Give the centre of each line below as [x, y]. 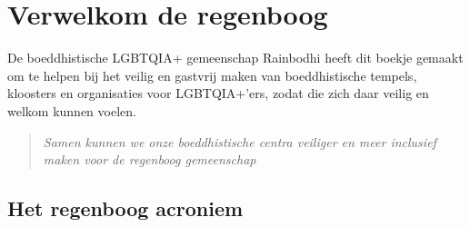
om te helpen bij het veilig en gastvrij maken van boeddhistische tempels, [212, 75]
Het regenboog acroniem [125, 208]
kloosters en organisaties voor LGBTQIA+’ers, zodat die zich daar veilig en [218, 93]
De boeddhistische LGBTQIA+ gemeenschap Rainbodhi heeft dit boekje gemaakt [235, 58]
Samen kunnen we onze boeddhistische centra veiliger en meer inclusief [240, 141]
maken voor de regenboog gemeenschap [150, 159]
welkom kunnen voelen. [72, 110]
